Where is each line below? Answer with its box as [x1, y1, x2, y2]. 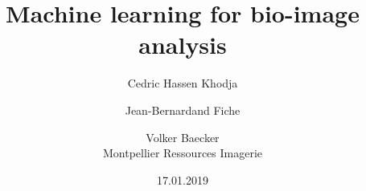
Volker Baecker [146, 128, 220, 145]
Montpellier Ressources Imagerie [102, 144, 263, 161]
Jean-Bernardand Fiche [125, 101, 241, 118]
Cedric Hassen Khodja [127, 75, 238, 91]
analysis [138, 28, 227, 61]
